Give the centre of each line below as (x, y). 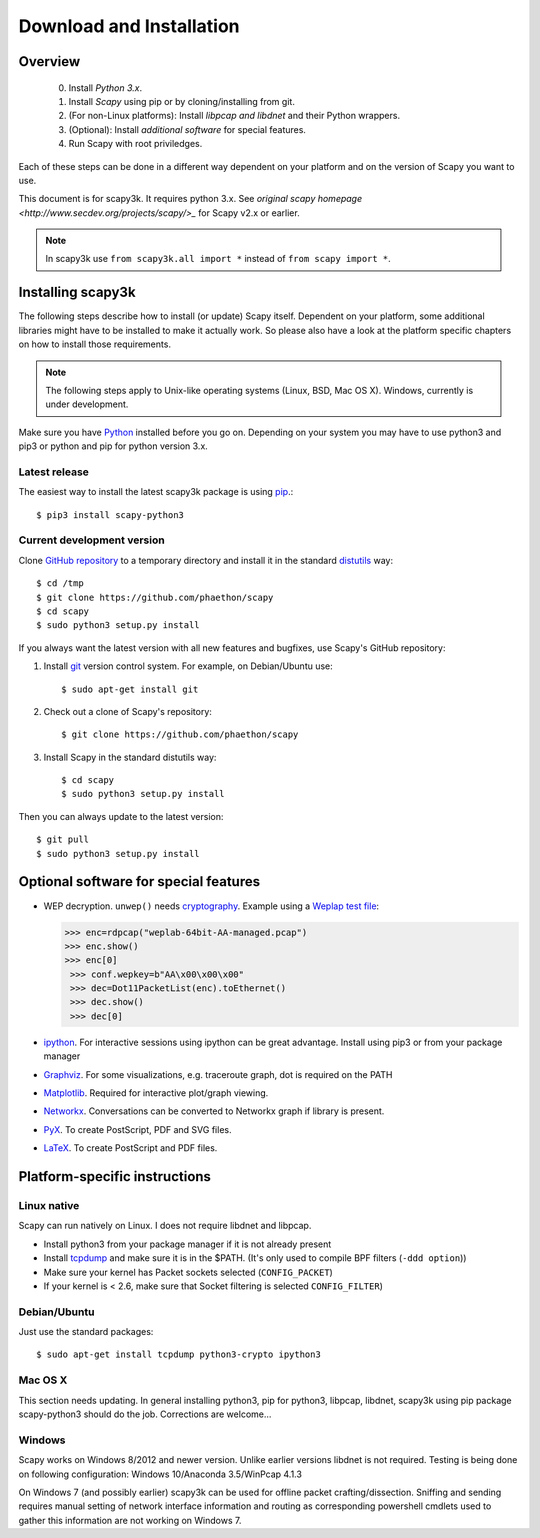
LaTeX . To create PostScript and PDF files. (130, 1148)
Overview (49, 61)
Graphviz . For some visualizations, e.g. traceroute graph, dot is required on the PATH (218, 1074)
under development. (87, 404)
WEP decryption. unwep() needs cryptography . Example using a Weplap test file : (211, 906)
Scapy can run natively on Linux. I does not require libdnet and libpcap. (165, 1226)
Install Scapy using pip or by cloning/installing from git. (181, 101)
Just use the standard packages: (86, 1332)
